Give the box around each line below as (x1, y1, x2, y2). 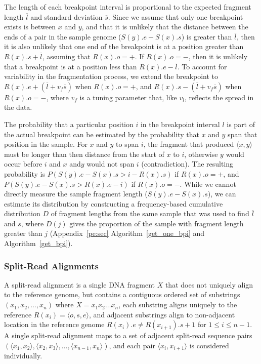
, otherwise (184, 148, 218, 159)
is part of (227, 118, 255, 129)
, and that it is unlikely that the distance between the (81, 21, 248, 32)
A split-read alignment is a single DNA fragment (4, 279, 155, 290)
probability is (4, 168, 46, 179)
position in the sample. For (4, 139, 88, 149)
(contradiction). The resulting (141, 158, 234, 169)
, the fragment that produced (143, 139, 234, 149)
